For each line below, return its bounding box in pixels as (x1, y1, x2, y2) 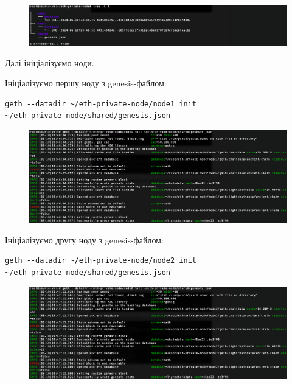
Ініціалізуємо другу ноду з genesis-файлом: (5, 233, 164, 246)
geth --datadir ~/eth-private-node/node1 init (5, 99, 196, 108)
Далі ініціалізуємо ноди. (5, 56, 94, 69)
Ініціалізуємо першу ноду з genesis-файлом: (5, 77, 167, 89)
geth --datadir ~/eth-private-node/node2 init (5, 256, 196, 265)
